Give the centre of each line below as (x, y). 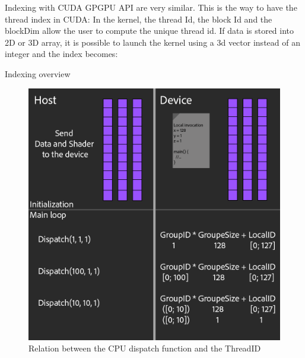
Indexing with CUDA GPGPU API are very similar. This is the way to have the (151, 7)
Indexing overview (38, 73)
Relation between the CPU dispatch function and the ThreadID (145, 348)
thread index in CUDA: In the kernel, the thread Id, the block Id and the (139, 19)
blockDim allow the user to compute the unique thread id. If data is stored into (150, 31)
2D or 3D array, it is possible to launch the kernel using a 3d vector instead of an (152, 42)
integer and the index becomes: (61, 54)
